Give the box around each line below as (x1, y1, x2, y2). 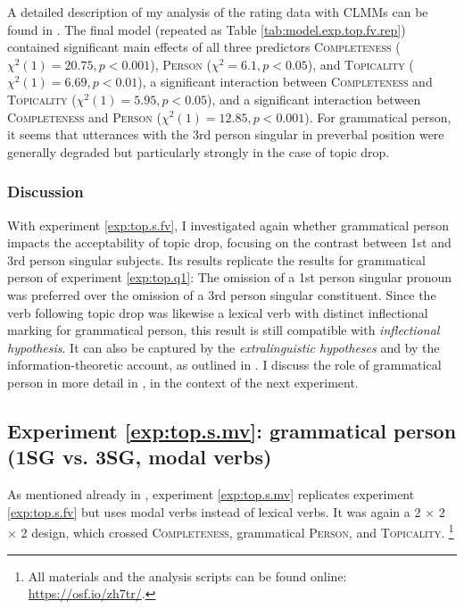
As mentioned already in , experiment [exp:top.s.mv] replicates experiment (7, 485, 415, 504)
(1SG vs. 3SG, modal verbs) (7, 443, 272, 471)
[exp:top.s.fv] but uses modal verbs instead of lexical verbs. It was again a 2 (7, 502, 421, 521)
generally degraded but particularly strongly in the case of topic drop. (7, 142, 390, 161)
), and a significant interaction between (207, 89, 421, 108)
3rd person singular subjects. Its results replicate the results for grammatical (7, 250, 426, 269)
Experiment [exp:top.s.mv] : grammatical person (7, 416, 457, 444)
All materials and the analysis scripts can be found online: (28, 566, 347, 585)
